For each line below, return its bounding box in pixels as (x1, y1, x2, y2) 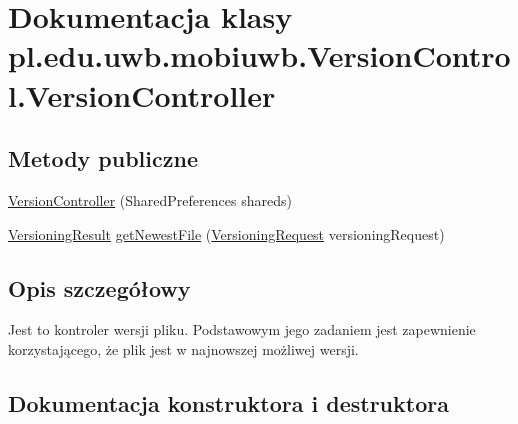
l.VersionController (8, 74, 276, 115)
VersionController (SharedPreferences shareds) (8, 189, 292, 210)
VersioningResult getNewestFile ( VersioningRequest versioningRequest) (8, 223, 445, 244)
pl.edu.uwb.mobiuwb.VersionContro (8, 35, 511, 76)
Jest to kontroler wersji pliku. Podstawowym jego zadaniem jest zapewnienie (8, 319, 476, 340)
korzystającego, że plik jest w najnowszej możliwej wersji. (8, 338, 359, 359)
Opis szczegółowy (8, 272, 191, 303)
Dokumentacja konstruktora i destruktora (8, 387, 449, 418)
